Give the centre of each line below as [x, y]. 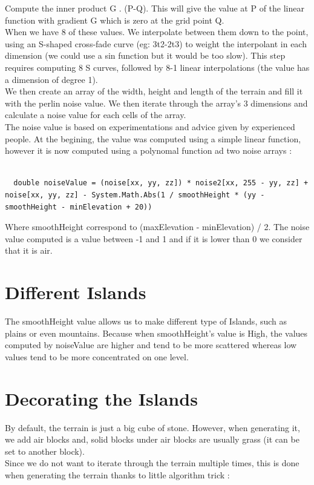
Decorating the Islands [101, 398]
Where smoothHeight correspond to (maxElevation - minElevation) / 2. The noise [157, 227]
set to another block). [45, 451]
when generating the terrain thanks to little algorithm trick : [117, 474]
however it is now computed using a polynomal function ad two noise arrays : [149, 150]
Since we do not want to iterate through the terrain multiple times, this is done [152, 463]
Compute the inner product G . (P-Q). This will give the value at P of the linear [155, 8]
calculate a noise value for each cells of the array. [96, 115]
